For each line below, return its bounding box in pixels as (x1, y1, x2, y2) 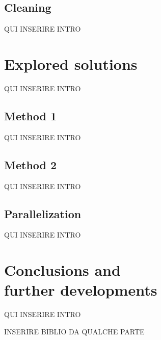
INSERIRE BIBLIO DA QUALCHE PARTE (4, 326, 145, 336)
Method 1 (4, 108, 57, 123)
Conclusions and (4, 259, 121, 280)
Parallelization (4, 205, 82, 221)
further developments (4, 279, 157, 300)
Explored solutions (4, 53, 138, 74)
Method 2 (4, 156, 57, 172)
